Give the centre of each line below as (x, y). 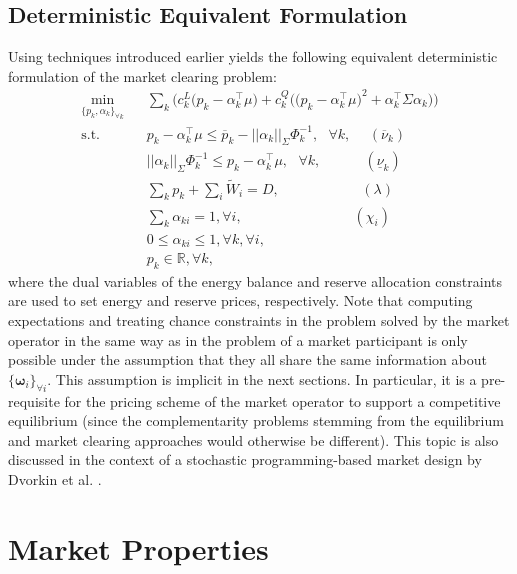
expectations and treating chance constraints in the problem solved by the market (259, 320)
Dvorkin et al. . (55, 478)
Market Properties (138, 547)
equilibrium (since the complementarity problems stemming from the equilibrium (256, 420)
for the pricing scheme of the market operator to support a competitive (282, 400)
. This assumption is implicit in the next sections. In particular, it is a (262, 378)
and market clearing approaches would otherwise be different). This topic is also (253, 439)
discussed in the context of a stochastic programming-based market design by (245, 459)
